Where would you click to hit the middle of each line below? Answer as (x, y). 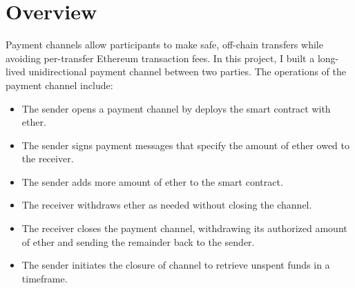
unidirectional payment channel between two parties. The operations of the (187, 71)
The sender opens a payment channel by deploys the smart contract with (176, 108)
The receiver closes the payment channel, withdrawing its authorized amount (184, 228)
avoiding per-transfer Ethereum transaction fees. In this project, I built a (160, 58)
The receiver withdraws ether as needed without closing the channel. (167, 205)
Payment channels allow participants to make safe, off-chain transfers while (164, 45)
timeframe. (45, 278)
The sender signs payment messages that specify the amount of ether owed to (186, 145)
